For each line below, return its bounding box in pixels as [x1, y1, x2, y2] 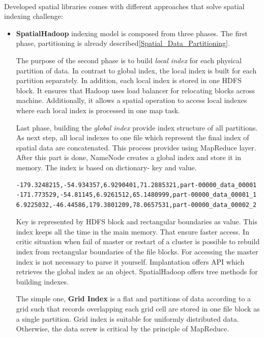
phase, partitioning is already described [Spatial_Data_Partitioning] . [16, 38, 230, 48]
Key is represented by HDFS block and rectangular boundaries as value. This [16, 216, 257, 227]
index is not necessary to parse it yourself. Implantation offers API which [16, 256, 245, 267]
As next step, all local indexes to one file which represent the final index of [16, 132, 249, 143]
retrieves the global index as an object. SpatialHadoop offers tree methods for [16, 266, 258, 277]
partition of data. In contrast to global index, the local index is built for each [16, 65, 257, 75]
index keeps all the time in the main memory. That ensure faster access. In [16, 226, 249, 237]
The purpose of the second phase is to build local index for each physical [16, 55, 242, 65]
